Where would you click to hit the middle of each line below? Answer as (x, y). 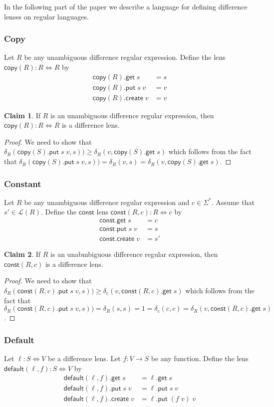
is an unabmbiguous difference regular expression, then (134, 254)
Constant (23, 183)
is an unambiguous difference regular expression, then (132, 115)
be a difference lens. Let (84, 358)
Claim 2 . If (22, 254)
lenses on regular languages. (46, 16)
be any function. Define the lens (200, 358)
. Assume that (233, 202)
